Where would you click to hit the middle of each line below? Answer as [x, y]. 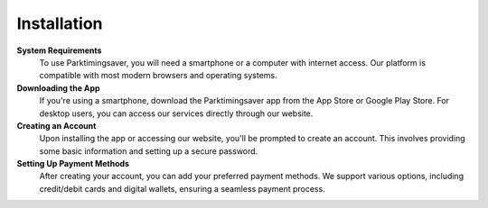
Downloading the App [58, 88]
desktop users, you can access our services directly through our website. [176, 113]
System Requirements [59, 50]
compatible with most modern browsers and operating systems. [158, 76]
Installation [60, 23]
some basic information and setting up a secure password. [149, 151]
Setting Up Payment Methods [73, 164]
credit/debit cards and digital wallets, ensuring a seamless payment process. [182, 188]
